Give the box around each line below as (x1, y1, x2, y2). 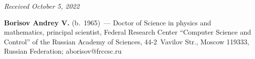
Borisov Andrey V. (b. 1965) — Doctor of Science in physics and (4, 17, 211, 27)
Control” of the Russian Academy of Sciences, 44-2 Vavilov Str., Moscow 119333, (4, 36, 250, 46)
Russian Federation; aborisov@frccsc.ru (4, 46, 122, 56)
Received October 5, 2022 (4, 1, 80, 11)
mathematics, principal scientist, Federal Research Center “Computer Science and (4, 27, 251, 37)
